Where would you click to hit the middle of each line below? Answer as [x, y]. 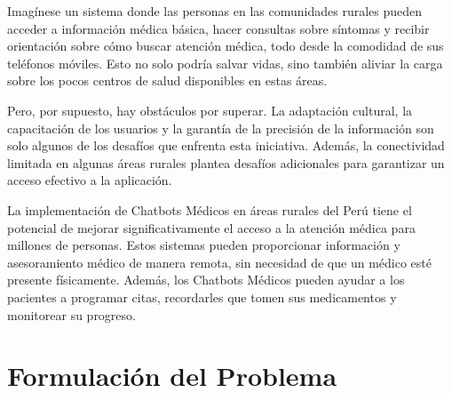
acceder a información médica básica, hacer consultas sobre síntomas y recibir [218, 28]
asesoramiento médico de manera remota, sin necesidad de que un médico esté [219, 262]
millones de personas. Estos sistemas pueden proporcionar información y [204, 245]
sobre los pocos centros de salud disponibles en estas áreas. [167, 80]
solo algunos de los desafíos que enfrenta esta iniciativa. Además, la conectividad [226, 145]
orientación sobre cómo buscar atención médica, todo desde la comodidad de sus [226, 46]
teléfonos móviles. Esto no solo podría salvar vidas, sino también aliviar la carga [225, 63]
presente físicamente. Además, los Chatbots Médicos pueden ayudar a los [206, 280]
